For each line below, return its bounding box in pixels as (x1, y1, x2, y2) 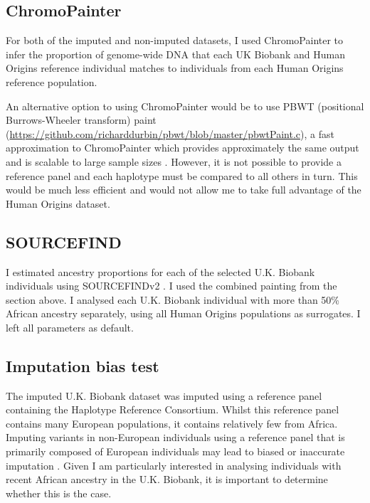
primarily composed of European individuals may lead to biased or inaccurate (6, 444, 345, 459)
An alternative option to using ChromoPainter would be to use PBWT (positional (6, 98, 364, 113)
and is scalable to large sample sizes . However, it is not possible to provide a (6, 154, 342, 169)
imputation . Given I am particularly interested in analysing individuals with (6, 457, 342, 472)
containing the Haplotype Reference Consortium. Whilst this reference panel (6, 402, 339, 417)
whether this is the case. (6, 485, 112, 500)
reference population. (6, 74, 97, 89)
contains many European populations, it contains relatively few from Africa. (6, 415, 338, 430)
